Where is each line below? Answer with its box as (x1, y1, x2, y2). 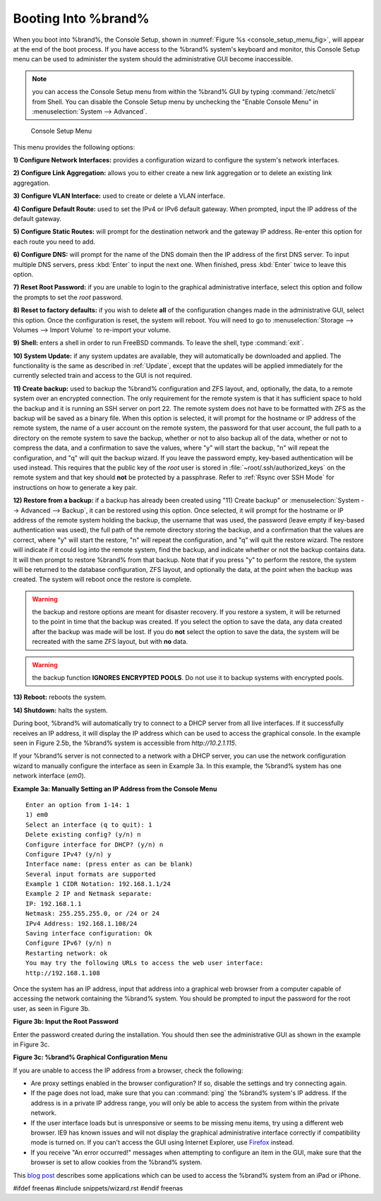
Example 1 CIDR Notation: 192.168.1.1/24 (25, 880, 171, 888)
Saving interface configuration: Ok (25, 929, 152, 938)
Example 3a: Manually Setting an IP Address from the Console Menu (13, 784, 217, 793)
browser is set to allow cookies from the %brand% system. (30, 1158, 202, 1166)
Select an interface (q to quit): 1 (25, 820, 152, 829)
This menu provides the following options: (13, 143, 135, 151)
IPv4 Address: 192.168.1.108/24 (25, 919, 138, 928)
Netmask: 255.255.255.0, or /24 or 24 (25, 909, 160, 918)
